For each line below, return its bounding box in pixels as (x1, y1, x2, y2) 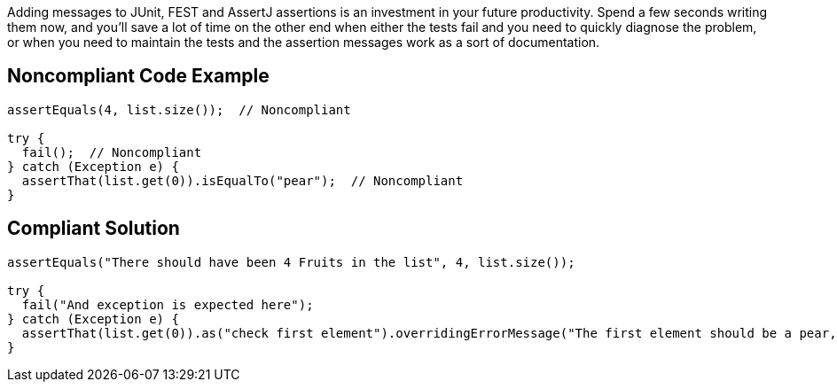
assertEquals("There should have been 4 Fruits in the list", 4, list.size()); (7, 254, 575, 269)
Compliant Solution (7, 217, 180, 240)
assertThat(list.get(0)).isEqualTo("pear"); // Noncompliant (21, 173, 464, 188)
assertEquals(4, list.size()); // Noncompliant (7, 102, 351, 117)
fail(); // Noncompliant (21, 144, 202, 159)
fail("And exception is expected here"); (21, 297, 314, 312)
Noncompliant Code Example (7, 65, 270, 88)
